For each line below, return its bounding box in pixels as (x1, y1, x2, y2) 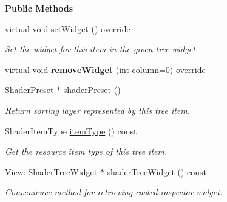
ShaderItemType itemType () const (5, 124, 137, 137)
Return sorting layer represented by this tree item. (5, 103, 191, 116)
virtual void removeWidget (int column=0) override (5, 63, 206, 75)
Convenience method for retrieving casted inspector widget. (5, 186, 223, 198)
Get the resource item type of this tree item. (5, 145, 168, 158)
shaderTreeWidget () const (107, 165, 207, 178)
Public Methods (5, 2, 73, 14)
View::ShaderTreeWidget (5, 165, 98, 178)
